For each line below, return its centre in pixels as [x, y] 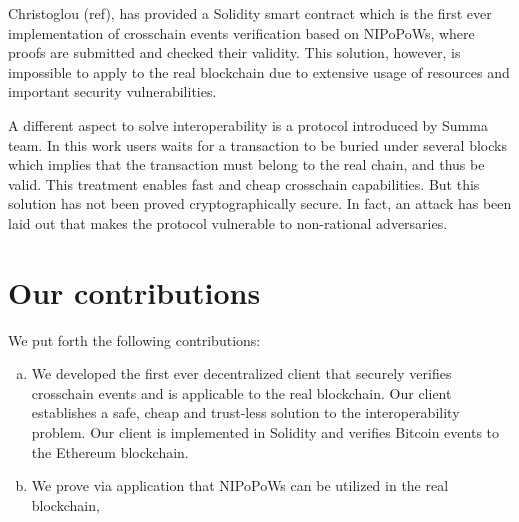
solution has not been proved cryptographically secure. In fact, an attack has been [260, 203]
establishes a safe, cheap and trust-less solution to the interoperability [245, 412]
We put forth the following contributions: [134, 339]
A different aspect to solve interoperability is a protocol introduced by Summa [248, 124]
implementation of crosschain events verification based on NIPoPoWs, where [241, 32]
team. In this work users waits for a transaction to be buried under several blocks [257, 144]
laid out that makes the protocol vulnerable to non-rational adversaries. [228, 222]
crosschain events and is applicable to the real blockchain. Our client [241, 392]
